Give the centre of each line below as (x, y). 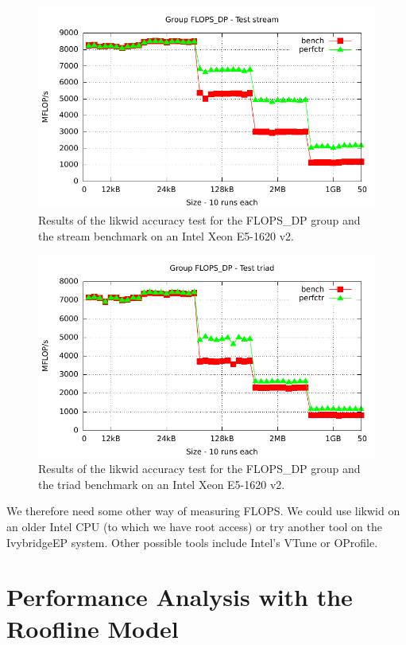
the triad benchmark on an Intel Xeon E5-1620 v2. (162, 484)
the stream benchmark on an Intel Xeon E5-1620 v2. (166, 235)
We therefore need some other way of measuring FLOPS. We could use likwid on (203, 511)
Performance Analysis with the (180, 597)
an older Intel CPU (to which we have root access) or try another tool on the (195, 526)
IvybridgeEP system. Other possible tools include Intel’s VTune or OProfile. (192, 542)
